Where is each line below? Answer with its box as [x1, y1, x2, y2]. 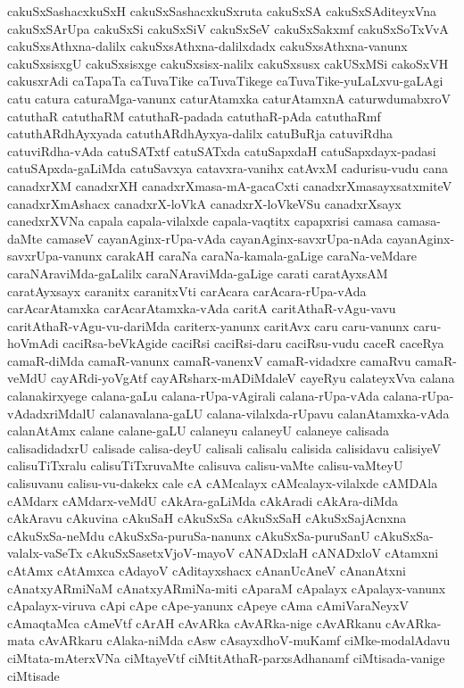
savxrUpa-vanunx [7, 246, 103, 265]
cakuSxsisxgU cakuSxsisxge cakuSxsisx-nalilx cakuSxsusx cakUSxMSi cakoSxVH [7, 54, 449, 72]
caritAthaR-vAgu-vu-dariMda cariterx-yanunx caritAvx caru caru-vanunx [7, 316, 410, 335]
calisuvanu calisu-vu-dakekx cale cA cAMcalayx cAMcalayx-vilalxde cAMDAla [7, 474, 438, 493]
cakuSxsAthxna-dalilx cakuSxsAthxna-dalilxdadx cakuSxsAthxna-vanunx [7, 37, 408, 55]
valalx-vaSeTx [7, 543, 83, 562]
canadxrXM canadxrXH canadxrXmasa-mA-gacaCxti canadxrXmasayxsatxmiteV [7, 176, 452, 195]
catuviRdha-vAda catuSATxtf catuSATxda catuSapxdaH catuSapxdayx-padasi [7, 141, 436, 160]
